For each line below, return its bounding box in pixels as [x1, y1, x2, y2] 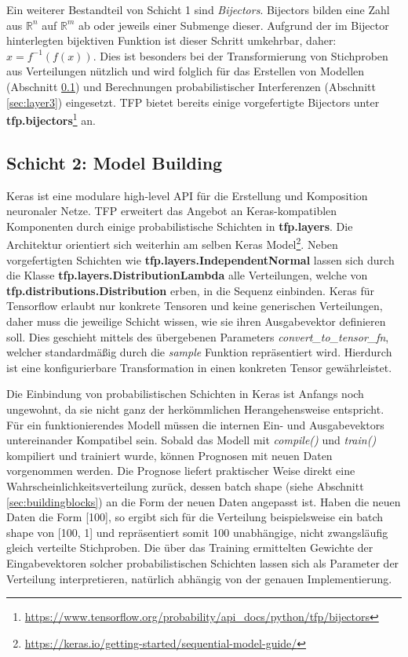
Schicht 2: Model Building [6, 150, 223, 174]
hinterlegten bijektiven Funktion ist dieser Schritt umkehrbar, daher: [6, 32, 337, 49]
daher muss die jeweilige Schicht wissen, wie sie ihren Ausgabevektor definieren [6, 313, 386, 330]
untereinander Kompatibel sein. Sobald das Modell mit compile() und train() [6, 432, 377, 448]
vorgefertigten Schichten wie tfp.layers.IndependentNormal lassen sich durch [6, 251, 395, 268]
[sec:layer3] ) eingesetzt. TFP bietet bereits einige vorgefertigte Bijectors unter [6, 93, 380, 110]
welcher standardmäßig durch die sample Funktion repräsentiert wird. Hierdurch [6, 344, 392, 360]
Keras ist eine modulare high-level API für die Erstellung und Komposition [6, 187, 368, 203]
